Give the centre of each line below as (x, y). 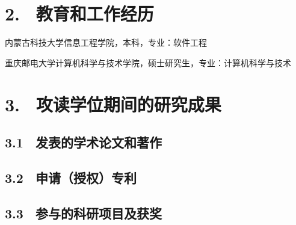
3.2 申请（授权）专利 (71, 177)
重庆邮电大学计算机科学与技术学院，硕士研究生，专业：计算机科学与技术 (148, 62)
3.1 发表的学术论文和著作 (83, 142)
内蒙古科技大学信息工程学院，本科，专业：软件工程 (106, 42)
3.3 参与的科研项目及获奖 (83, 213)
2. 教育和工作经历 (79, 14)
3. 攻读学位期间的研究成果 (113, 104)
